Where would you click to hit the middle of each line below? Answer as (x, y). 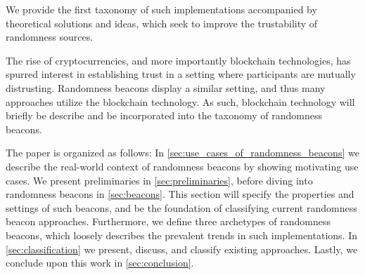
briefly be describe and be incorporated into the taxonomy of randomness (164, 115)
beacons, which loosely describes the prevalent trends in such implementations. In (181, 235)
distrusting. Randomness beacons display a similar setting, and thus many (166, 87)
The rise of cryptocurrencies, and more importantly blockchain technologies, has (178, 60)
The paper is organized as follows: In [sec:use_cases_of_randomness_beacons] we (182, 153)
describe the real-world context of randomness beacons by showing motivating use (182, 166)
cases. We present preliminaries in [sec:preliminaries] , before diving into (159, 180)
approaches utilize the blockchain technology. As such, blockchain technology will (180, 101)
